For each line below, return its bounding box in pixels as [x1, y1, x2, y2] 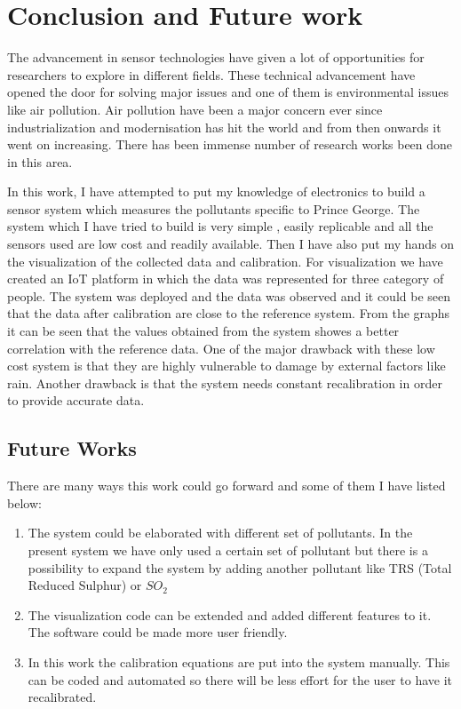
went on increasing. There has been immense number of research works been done [7, 135, 453, 154]
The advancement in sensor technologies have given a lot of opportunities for [7, 48, 425, 67]
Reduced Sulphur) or [28, 576, 142, 594]
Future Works [7, 434, 137, 462]
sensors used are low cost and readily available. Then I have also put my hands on [7, 235, 455, 253]
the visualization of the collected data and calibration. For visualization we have [7, 251, 443, 270]
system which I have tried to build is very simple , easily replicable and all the [7, 217, 433, 235]
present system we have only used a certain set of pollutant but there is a [28, 540, 428, 559]
